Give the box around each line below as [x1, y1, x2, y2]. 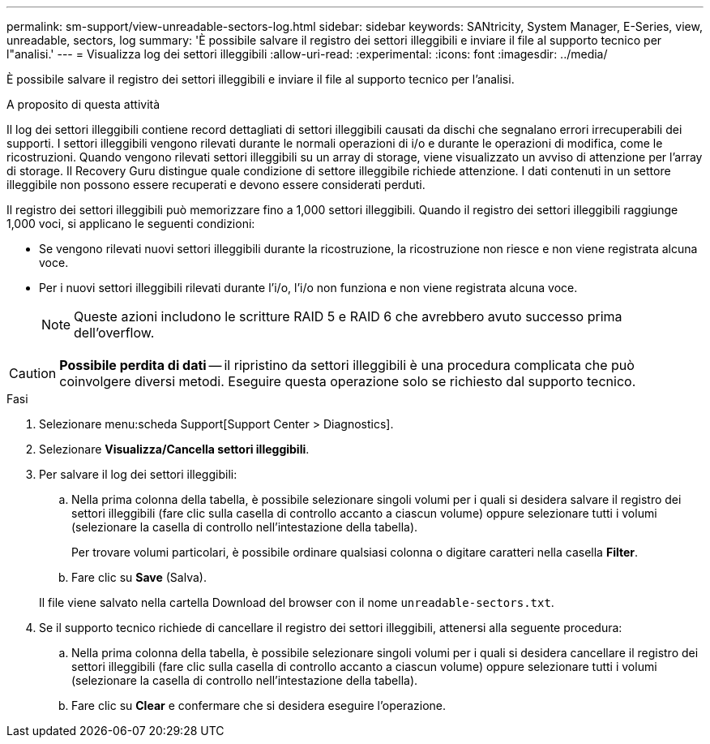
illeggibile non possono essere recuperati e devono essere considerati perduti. [6, 178, 426, 191]
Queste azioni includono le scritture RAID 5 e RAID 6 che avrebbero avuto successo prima [74, 308, 622, 325]
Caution [9, 365, 57, 381]
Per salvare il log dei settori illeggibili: [39, 467, 237, 481]
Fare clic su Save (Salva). [71, 570, 207, 584]
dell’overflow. [74, 325, 155, 341]
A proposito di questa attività [6, 97, 160, 111]
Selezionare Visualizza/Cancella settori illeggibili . [39, 442, 310, 456]
